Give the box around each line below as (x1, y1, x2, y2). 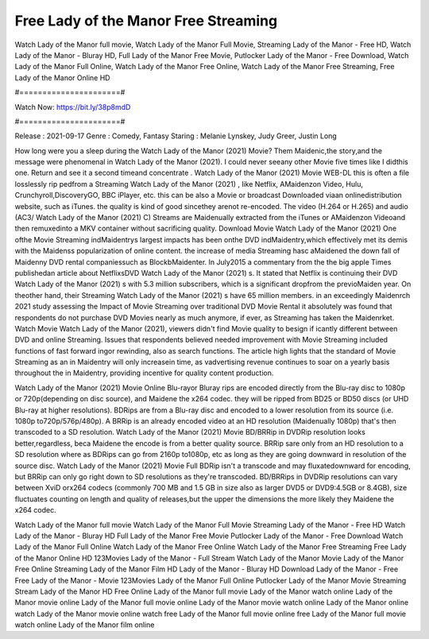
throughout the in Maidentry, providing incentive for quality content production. (14, 368, 274, 378)
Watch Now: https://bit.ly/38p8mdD (14, 102, 131, 111)
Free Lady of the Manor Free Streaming (14, 12, 278, 29)
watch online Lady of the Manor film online (14, 620, 155, 629)
